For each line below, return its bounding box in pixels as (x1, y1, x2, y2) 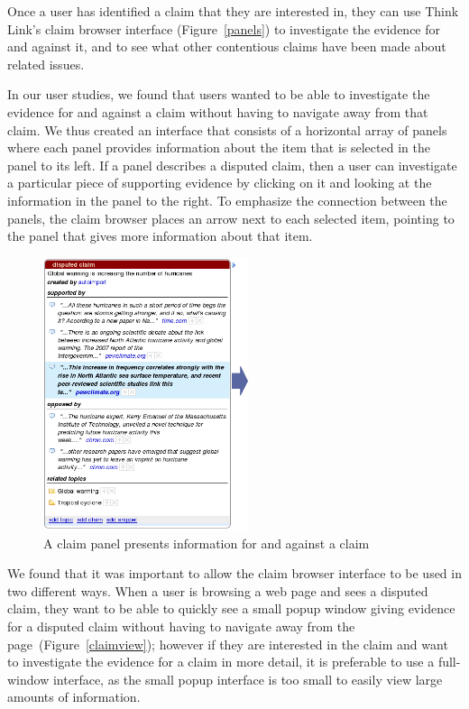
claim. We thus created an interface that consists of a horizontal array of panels (7, 120, 447, 139)
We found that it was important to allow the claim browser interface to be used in (7, 564, 462, 583)
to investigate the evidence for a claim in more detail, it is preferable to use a (7, 652, 435, 671)
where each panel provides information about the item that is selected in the (7, 138, 430, 157)
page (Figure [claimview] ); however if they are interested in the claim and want (7, 634, 448, 653)
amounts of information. (7, 687, 141, 706)
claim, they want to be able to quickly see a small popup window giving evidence (7, 599, 455, 618)
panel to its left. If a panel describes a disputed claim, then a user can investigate (7, 155, 457, 174)
